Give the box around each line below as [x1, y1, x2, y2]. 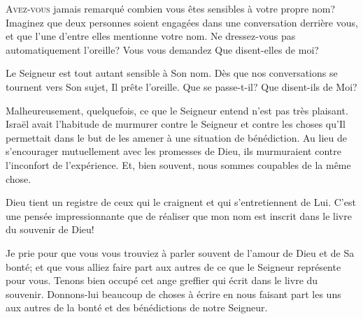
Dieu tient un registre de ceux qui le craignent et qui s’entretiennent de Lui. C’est [6, 195, 356, 209]
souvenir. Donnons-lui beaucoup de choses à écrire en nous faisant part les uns [6, 286, 341, 301]
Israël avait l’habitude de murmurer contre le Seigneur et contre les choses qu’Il [6, 117, 346, 131]
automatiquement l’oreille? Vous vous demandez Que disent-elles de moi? [6, 42, 319, 57]
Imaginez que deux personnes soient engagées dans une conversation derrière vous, [6, 15, 358, 29]
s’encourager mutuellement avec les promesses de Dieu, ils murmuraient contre [6, 144, 341, 158]
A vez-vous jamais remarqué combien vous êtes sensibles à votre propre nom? [6, 1, 336, 15]
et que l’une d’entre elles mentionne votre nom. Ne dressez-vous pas [6, 29, 296, 43]
